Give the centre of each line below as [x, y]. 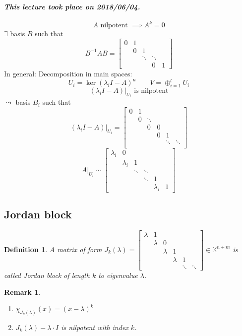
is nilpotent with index [95, 327]
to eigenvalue [118, 275]
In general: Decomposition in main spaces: [68, 74]
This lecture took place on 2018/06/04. [72, 6]
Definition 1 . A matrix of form [53, 249]
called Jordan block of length [47, 275]
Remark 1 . [22, 292]
